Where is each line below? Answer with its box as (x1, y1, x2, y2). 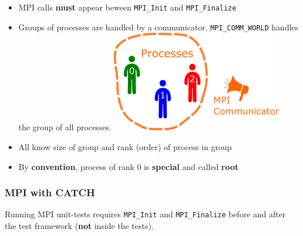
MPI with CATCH (5, 185, 95, 200)
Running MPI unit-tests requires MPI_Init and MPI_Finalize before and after (5, 208, 286, 220)
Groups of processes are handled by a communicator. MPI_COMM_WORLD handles (18, 20, 299, 33)
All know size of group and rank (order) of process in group (18, 140, 232, 152)
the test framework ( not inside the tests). (5, 219, 154, 231)
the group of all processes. (18, 121, 112, 133)
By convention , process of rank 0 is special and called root (18, 160, 239, 172)
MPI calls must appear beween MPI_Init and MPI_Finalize (18, 1, 236, 13)
